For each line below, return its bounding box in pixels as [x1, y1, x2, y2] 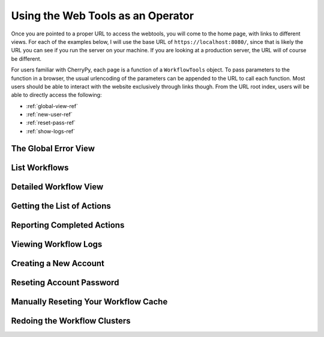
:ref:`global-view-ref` [26, 102, 78, 109]
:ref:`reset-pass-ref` [26, 119, 76, 126]
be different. [11, 55, 42, 62]
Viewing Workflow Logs [11, 239, 103, 249]
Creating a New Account [11, 258, 105, 269]
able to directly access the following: [11, 91, 102, 99]
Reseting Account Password [11, 277, 119, 288]
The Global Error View [11, 143, 95, 153]
